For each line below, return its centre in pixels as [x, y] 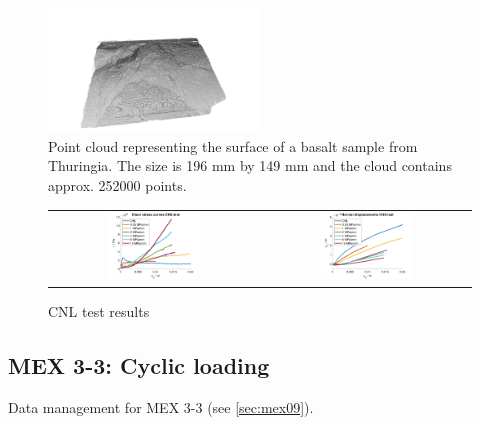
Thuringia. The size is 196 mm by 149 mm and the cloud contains [250, 165]
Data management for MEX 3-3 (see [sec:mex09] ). [161, 407]
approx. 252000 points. [117, 185]
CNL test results [99, 311]
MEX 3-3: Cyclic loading [139, 365]
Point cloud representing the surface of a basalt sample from [233, 145]
